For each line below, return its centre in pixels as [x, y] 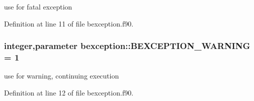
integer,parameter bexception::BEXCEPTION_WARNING [127, 46]
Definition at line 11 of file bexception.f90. [69, 23]
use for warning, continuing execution [62, 76]
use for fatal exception [38, 6]
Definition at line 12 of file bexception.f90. [69, 92]
